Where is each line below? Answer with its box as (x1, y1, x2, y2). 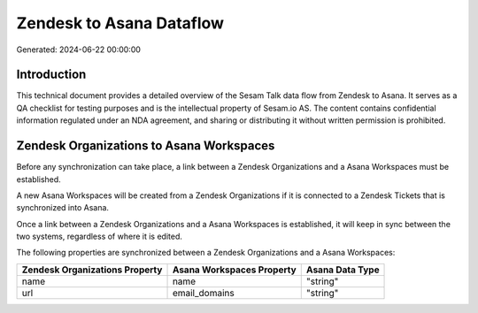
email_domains (172, 286, 235, 299)
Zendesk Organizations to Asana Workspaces (16, 138, 275, 154)
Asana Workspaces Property (172, 263, 297, 276)
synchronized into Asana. (16, 202, 110, 213)
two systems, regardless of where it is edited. (16, 231, 183, 242)
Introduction (16, 67, 87, 82)
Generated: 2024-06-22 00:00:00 (16, 44, 142, 55)
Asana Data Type (305, 263, 380, 276)
